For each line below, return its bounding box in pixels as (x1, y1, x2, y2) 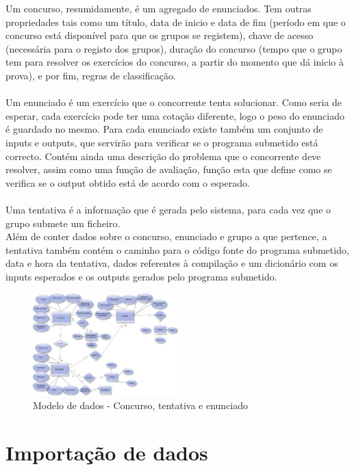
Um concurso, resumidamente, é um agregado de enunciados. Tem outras (5, 1, 312, 15)
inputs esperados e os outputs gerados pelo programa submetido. (5, 269, 277, 283)
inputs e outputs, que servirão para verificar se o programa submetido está (5, 135, 318, 149)
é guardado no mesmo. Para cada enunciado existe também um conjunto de (5, 122, 323, 136)
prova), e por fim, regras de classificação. (5, 68, 176, 82)
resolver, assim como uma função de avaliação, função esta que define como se (5, 162, 332, 177)
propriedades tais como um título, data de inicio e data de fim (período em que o (5, 14, 346, 29)
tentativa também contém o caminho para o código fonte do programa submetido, (5, 242, 349, 257)
